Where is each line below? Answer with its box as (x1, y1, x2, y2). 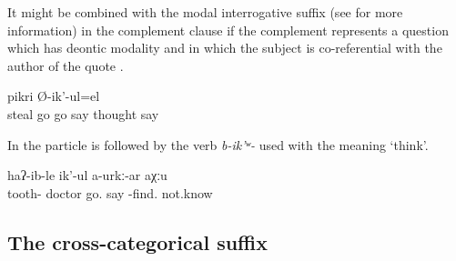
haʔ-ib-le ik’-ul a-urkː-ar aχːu (7, 166, 167, 185)
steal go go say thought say (7, 104, 159, 123)
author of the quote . (7, 55, 124, 75)
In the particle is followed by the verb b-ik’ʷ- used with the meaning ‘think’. (7, 135, 429, 154)
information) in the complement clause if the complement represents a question (7, 20, 449, 39)
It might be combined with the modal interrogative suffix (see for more (7, 3, 403, 21)
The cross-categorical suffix (7, 227, 268, 256)
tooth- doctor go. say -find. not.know (7, 183, 213, 202)
